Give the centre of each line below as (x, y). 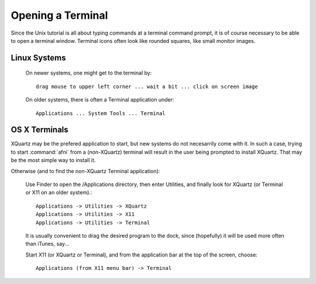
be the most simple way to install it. (53, 160)
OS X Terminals (39, 130)
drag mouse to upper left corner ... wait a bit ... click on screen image (147, 86)
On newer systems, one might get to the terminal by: (89, 73)
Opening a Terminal (59, 15)
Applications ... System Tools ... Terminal (101, 113)
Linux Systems (38, 58)
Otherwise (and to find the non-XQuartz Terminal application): (85, 171)
